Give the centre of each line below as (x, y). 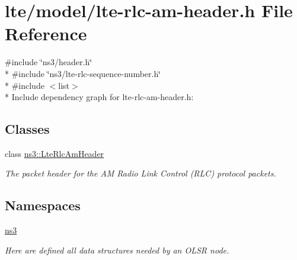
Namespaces (43, 205)
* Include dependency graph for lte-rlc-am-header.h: (99, 97)
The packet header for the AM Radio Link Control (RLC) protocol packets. (140, 173)
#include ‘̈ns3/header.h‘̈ (49, 62)
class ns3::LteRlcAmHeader (55, 153)
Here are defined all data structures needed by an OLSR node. (117, 250)
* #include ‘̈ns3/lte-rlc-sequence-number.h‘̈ (83, 73)
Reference (46, 33)
